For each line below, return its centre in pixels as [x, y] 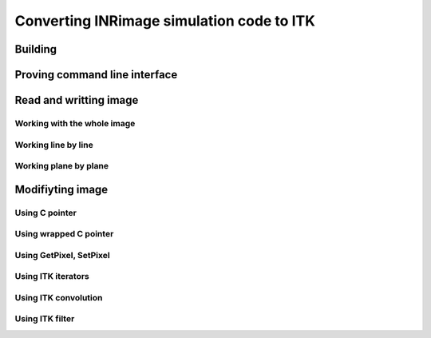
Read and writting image [77, 100]
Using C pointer [46, 213]
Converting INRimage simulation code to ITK [165, 21]
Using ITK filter [45, 319]
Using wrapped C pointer [64, 234]
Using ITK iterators [52, 276]
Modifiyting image [61, 189]
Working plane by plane [62, 166]
